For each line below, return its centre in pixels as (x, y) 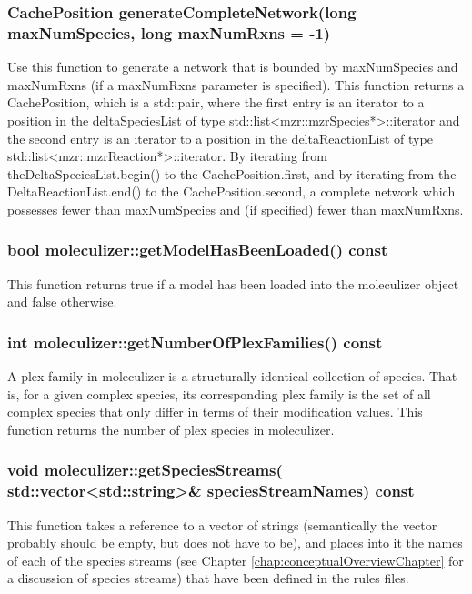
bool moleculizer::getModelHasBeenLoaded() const (198, 250)
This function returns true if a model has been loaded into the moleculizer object (233, 283)
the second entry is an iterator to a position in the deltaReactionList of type (220, 138)
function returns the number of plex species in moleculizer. (171, 429)
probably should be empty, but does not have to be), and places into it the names (235, 543)
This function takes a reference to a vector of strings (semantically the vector (222, 524)
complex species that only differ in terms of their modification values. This (215, 412)
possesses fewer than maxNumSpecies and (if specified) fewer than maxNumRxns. (236, 209)
